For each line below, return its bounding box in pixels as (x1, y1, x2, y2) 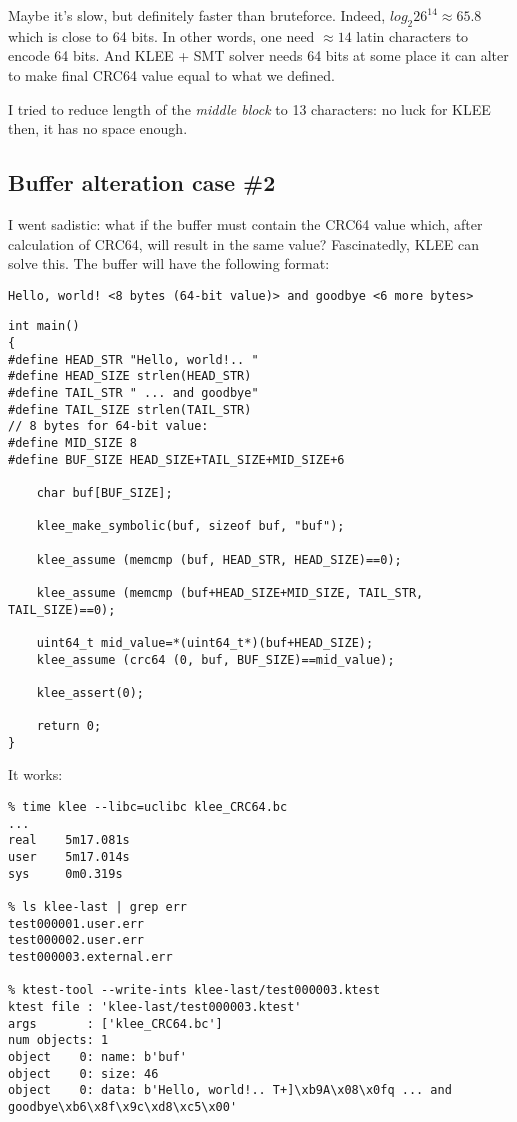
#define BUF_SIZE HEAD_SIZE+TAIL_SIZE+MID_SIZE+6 (8, 452, 345, 467)
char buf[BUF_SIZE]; (36, 485, 173, 500)
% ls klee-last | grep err (8, 900, 187, 914)
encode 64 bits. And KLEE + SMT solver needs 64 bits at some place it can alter (8, 45, 509, 66)
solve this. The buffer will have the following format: (8, 253, 330, 274)
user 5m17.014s (8, 850, 130, 865)
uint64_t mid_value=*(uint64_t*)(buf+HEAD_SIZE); (36, 635, 374, 650)
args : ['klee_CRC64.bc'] (8, 1016, 223, 1031)
